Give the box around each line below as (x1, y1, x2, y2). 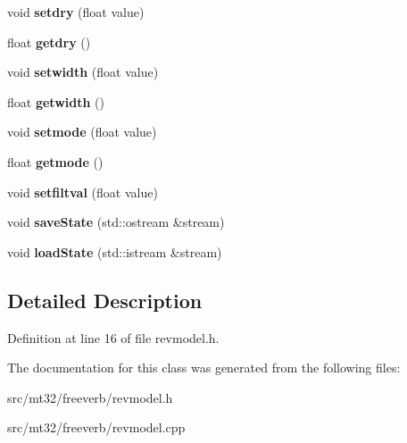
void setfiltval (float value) (7, 182, 158, 201)
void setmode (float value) (7, 122, 157, 141)
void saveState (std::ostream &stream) (7, 213, 225, 231)
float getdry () (7, 32, 91, 51)
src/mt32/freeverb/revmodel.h (7, 388, 173, 406)
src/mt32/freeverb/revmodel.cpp (7, 418, 186, 437)
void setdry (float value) (7, 3, 145, 21)
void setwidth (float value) (7, 63, 159, 81)
